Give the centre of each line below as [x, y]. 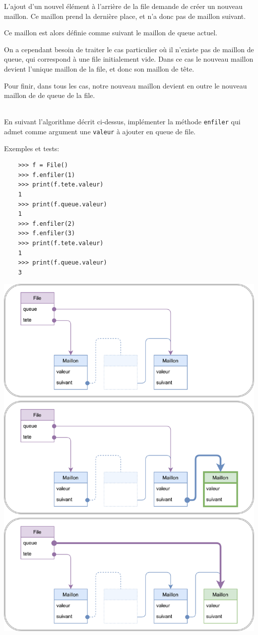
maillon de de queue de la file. [50, 95]
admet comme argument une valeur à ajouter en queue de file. [100, 131]
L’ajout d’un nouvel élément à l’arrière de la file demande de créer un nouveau [123, 6]
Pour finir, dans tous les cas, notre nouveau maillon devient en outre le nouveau [126, 85]
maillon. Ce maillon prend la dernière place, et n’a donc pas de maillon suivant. [125, 16]
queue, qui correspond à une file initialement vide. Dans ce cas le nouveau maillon [129, 59]
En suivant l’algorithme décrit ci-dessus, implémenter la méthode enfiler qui [122, 122]
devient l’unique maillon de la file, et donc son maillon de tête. [99, 68]
